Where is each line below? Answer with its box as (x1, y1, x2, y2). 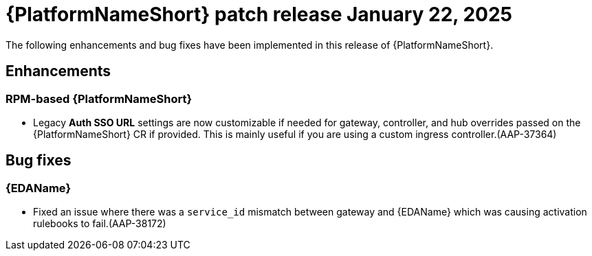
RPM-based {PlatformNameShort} (6, 91, 193, 106)
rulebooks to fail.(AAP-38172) (33, 218, 166, 230)
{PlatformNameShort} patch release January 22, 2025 (6, 3, 512, 26)
